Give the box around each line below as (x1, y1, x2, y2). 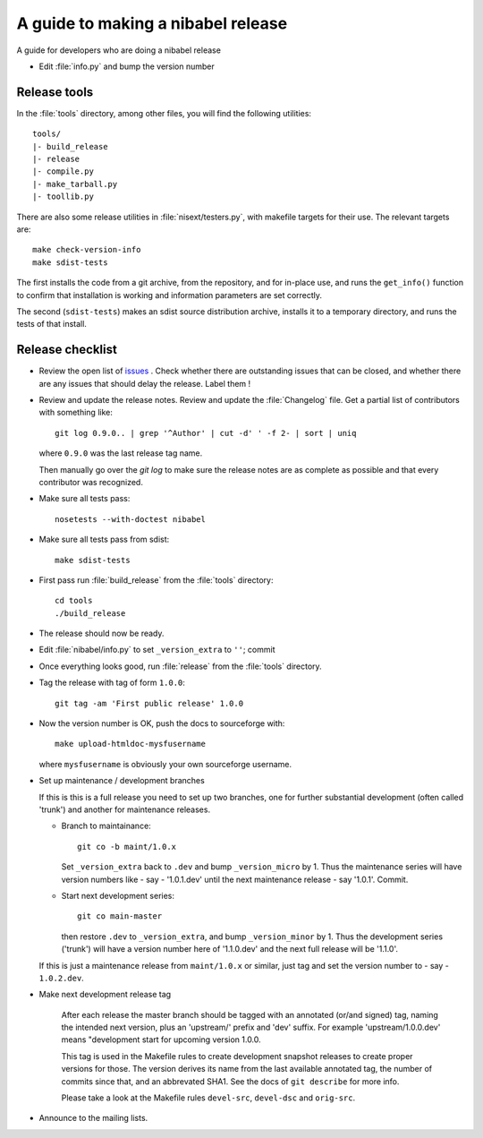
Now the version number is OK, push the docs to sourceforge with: (38, 718, 285, 729)
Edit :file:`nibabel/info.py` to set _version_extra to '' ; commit (38, 645, 275, 655)
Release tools (16, 84, 94, 99)
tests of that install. (16, 319, 87, 329)
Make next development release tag (38, 989, 172, 1000)
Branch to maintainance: (61, 820, 151, 832)
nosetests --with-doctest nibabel (55, 514, 206, 524)
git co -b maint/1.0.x (77, 842, 177, 851)
